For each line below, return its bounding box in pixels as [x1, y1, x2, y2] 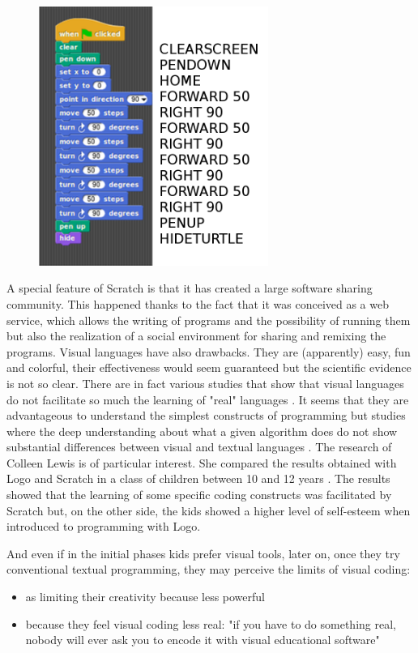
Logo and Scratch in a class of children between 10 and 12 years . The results [6, 470, 390, 487]
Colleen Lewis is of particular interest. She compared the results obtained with [6, 454, 397, 471]
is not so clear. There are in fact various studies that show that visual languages [6, 374, 404, 391]
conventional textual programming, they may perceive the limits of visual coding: [6, 561, 411, 578]
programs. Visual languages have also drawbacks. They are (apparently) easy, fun [6, 343, 411, 360]
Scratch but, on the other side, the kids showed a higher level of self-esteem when [6, 501, 411, 519]
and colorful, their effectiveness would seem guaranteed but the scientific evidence [6, 359, 412, 376]
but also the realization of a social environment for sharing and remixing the [6, 327, 386, 344]
